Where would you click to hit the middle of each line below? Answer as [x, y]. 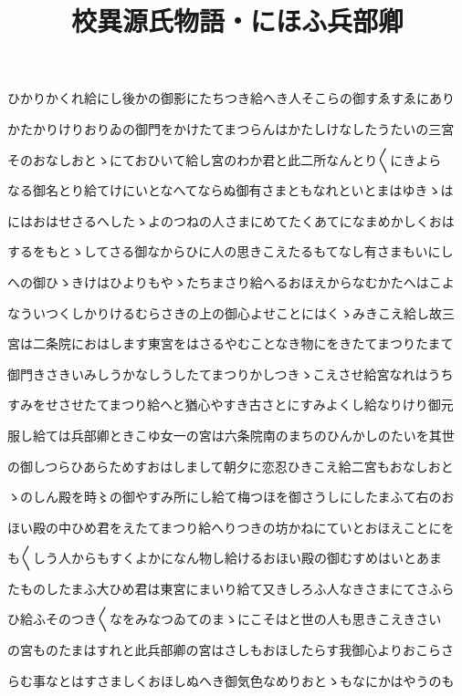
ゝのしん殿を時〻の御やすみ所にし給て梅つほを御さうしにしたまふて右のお [231, 497]
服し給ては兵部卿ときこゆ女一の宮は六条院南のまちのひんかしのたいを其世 [231, 435]
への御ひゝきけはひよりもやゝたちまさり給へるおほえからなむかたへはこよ [231, 281]
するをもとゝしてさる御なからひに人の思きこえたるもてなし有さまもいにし [231, 251]
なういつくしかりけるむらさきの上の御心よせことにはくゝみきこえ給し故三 [231, 312]
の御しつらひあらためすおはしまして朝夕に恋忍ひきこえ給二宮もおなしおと [231, 466]
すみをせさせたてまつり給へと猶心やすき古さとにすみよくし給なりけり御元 [231, 405]
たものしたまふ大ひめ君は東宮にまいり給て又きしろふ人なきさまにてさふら [231, 588]
